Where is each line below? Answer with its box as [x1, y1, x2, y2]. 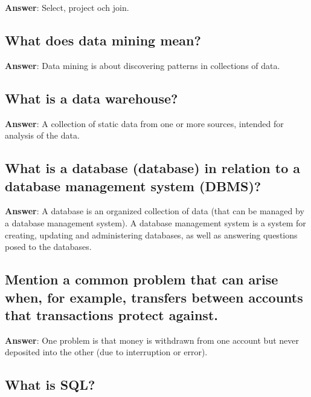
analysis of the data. [5, 129, 80, 142]
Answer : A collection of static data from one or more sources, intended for [5, 117, 284, 130]
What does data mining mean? [5, 30, 201, 49]
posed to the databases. [5, 240, 92, 253]
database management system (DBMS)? [5, 176, 261, 195]
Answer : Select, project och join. [5, 1, 129, 13]
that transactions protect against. [5, 305, 218, 324]
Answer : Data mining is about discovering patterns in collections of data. [5, 59, 280, 71]
